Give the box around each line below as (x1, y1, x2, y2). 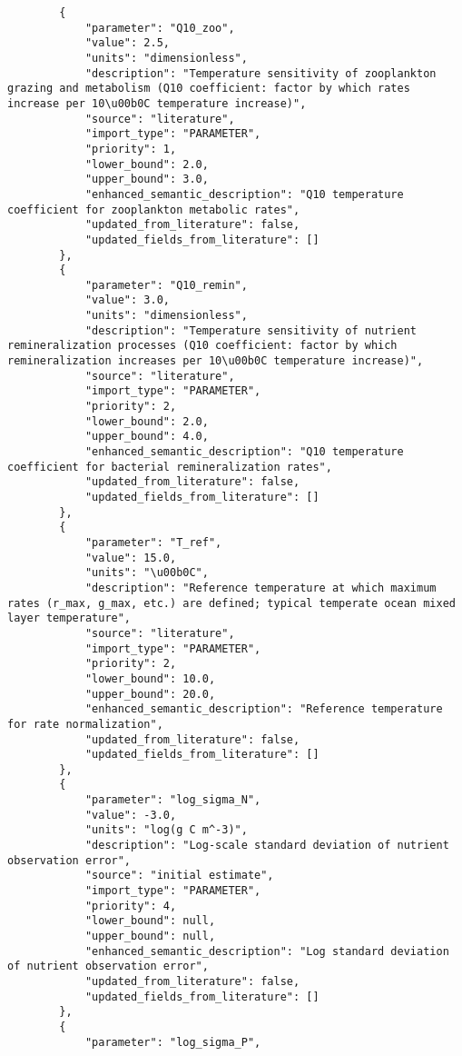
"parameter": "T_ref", (84, 535, 222, 549)
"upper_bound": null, (84, 930, 216, 943)
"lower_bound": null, (84, 914, 216, 928)
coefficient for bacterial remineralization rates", (7, 460, 332, 473)
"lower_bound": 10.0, (84, 672, 216, 685)
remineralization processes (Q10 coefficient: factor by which (7, 339, 398, 353)
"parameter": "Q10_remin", (84, 278, 248, 292)
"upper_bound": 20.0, (84, 687, 216, 701)
